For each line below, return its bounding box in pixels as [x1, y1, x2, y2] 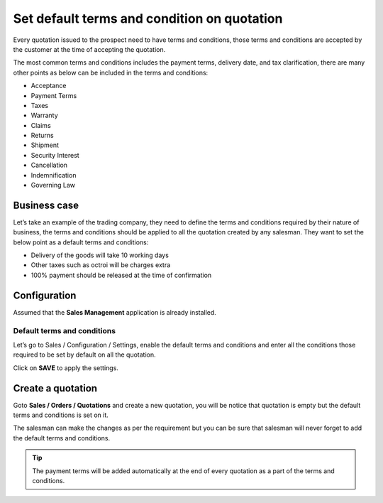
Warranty [30, 111, 58, 120]
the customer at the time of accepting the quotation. [13, 45, 166, 53]
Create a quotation [13, 382, 98, 394]
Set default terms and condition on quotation [13, 11, 283, 26]
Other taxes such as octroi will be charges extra [30, 261, 171, 269]
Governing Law [30, 181, 76, 190]
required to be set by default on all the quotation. [13, 350, 156, 359]
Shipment [30, 141, 60, 149]
